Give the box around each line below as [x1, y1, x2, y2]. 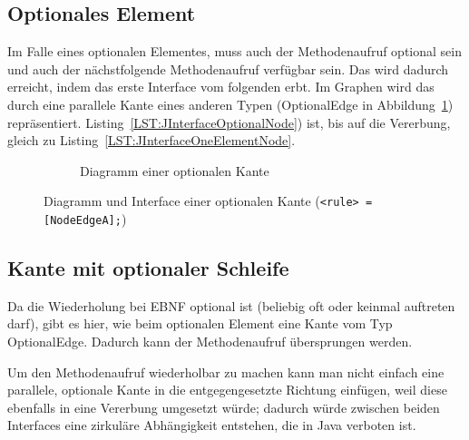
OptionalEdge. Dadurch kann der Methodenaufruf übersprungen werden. [7, 332, 413, 351]
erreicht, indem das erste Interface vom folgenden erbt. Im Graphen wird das [7, 77, 435, 96]
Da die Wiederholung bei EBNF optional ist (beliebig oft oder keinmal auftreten [7, 296, 455, 315]
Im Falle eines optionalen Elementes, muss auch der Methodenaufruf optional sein [7, 42, 462, 61]
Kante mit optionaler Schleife [7, 254, 289, 282]
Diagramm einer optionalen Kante [80, 161, 269, 180]
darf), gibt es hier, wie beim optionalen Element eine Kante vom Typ [7, 314, 393, 333]
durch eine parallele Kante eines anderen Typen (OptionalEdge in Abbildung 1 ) [7, 94, 454, 113]
